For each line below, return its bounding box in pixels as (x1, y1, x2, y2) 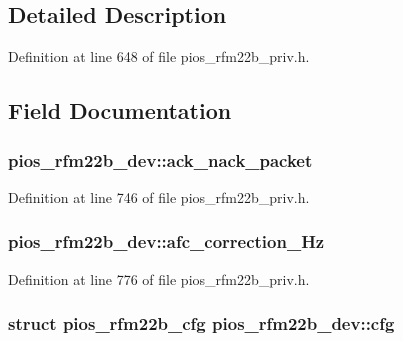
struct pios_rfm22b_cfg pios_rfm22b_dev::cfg (8, 311, 395, 336)
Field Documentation (8, 95, 232, 126)
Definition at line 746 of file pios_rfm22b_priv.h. (8, 186, 310, 207)
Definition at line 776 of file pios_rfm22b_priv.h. (8, 268, 310, 289)
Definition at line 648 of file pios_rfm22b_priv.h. (8, 46, 310, 67)
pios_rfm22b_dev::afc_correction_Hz (8, 229, 325, 254)
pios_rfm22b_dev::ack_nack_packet (8, 147, 313, 172)
